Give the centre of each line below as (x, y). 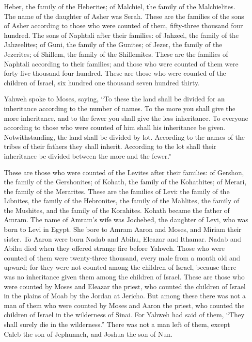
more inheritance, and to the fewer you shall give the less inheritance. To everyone (126, 118)
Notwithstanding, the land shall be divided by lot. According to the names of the (124, 137)
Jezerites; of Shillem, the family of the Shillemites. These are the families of (116, 54)
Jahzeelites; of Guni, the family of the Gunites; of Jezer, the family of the (113, 44)
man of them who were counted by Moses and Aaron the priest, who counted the (124, 305)
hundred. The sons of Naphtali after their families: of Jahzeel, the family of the (121, 35)
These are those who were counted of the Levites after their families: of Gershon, (124, 172)
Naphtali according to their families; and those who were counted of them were (121, 63)
